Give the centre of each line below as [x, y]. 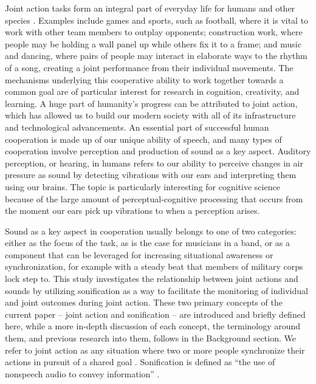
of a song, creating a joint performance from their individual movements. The [149, 67]
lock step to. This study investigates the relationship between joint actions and [152, 279]
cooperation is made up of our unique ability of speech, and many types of [143, 139]
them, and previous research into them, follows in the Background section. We [150, 338]
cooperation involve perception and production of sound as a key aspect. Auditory [158, 151]
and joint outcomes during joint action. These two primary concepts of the [144, 302]
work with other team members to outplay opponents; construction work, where [154, 32]
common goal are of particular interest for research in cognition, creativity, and [152, 91]
